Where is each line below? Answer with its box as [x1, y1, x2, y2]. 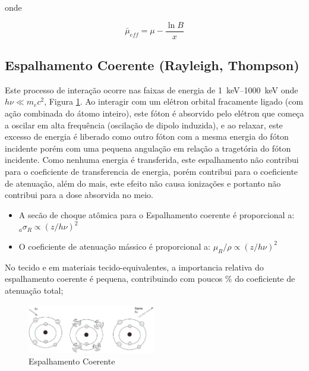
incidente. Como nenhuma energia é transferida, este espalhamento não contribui [5, 153, 299, 166]
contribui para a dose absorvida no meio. [5, 188, 153, 201]
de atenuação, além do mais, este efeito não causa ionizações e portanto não [5, 177, 281, 189]
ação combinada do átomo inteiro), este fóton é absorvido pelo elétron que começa [5, 107, 304, 120]
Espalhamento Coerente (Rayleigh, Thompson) [5, 56, 299, 74]
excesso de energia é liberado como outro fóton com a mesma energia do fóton [5, 130, 289, 143]
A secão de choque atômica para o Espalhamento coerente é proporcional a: [18, 208, 295, 221]
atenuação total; [5, 284, 64, 296]
